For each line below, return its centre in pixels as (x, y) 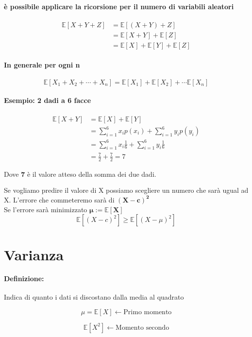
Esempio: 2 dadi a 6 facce (48, 100)
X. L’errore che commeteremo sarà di (59, 199)
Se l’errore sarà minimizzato (46, 209)
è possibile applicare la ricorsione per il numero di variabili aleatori (119, 6)
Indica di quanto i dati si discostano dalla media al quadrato (94, 297)
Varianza (34, 255)
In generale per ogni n (42, 65)
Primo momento (148, 312)
